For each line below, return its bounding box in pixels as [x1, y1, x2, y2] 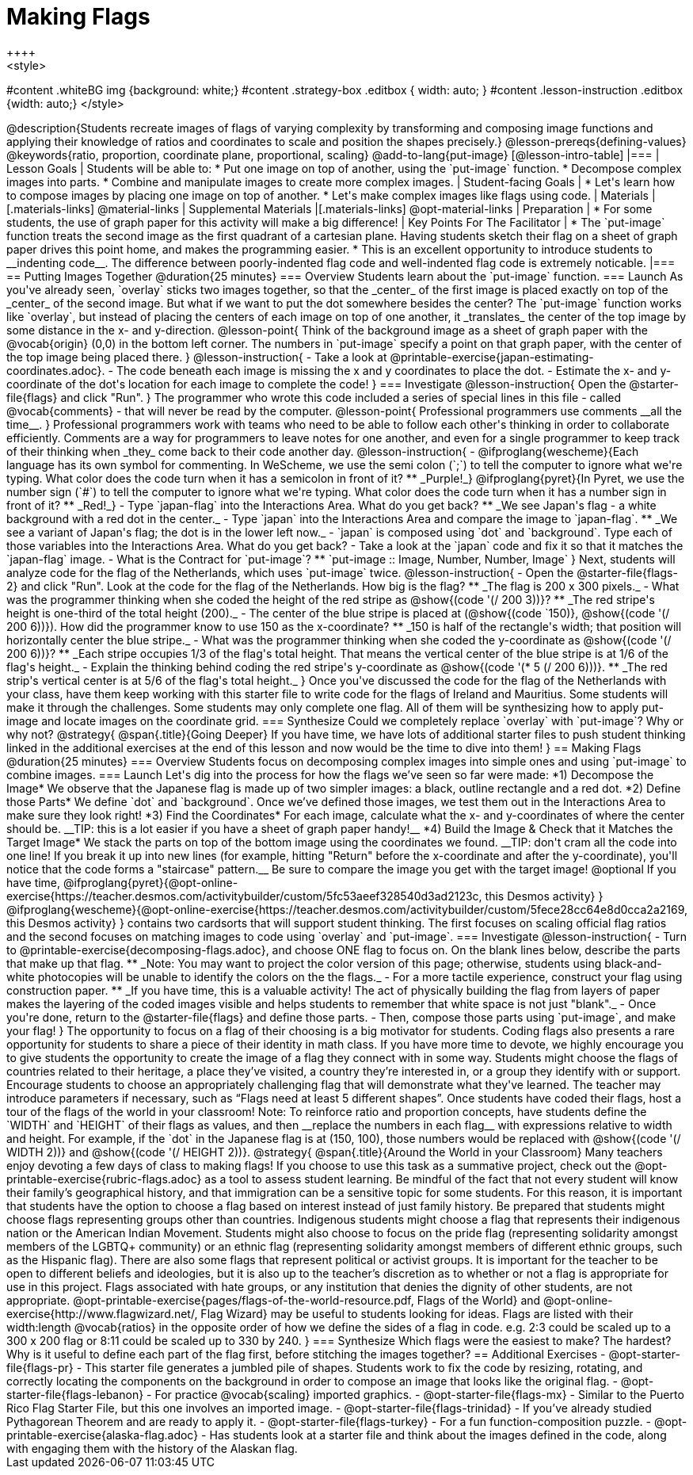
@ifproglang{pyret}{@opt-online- [63, 875, 238, 889]
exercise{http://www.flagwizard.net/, [6, 1306, 198, 1320]
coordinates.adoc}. [6, 363, 105, 377]
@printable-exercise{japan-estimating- [390, 350, 594, 364]
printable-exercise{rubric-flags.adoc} [6, 1171, 202, 1186]
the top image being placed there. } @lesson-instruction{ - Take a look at [6, 350, 387, 364]
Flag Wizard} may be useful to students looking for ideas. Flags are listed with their [200, 1306, 634, 1320]
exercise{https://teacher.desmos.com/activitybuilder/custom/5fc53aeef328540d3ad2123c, [6, 888, 482, 903]
